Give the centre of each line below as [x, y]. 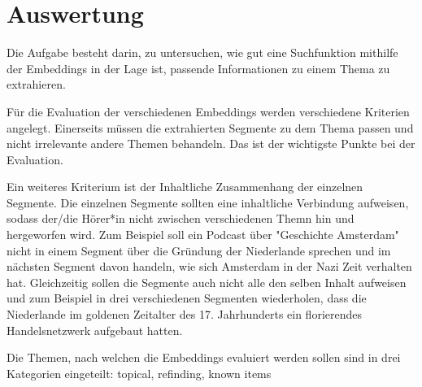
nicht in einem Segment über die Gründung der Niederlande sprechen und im [199, 250]
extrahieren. [36, 84]
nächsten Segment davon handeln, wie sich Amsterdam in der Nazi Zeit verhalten [209, 266]
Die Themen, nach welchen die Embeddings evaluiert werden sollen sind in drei [204, 357]
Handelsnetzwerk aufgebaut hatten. [95, 330]
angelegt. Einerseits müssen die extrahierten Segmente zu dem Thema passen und [210, 127]
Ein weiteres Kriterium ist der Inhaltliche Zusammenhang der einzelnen [185, 187]
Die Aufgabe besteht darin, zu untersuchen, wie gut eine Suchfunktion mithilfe [202, 52]
